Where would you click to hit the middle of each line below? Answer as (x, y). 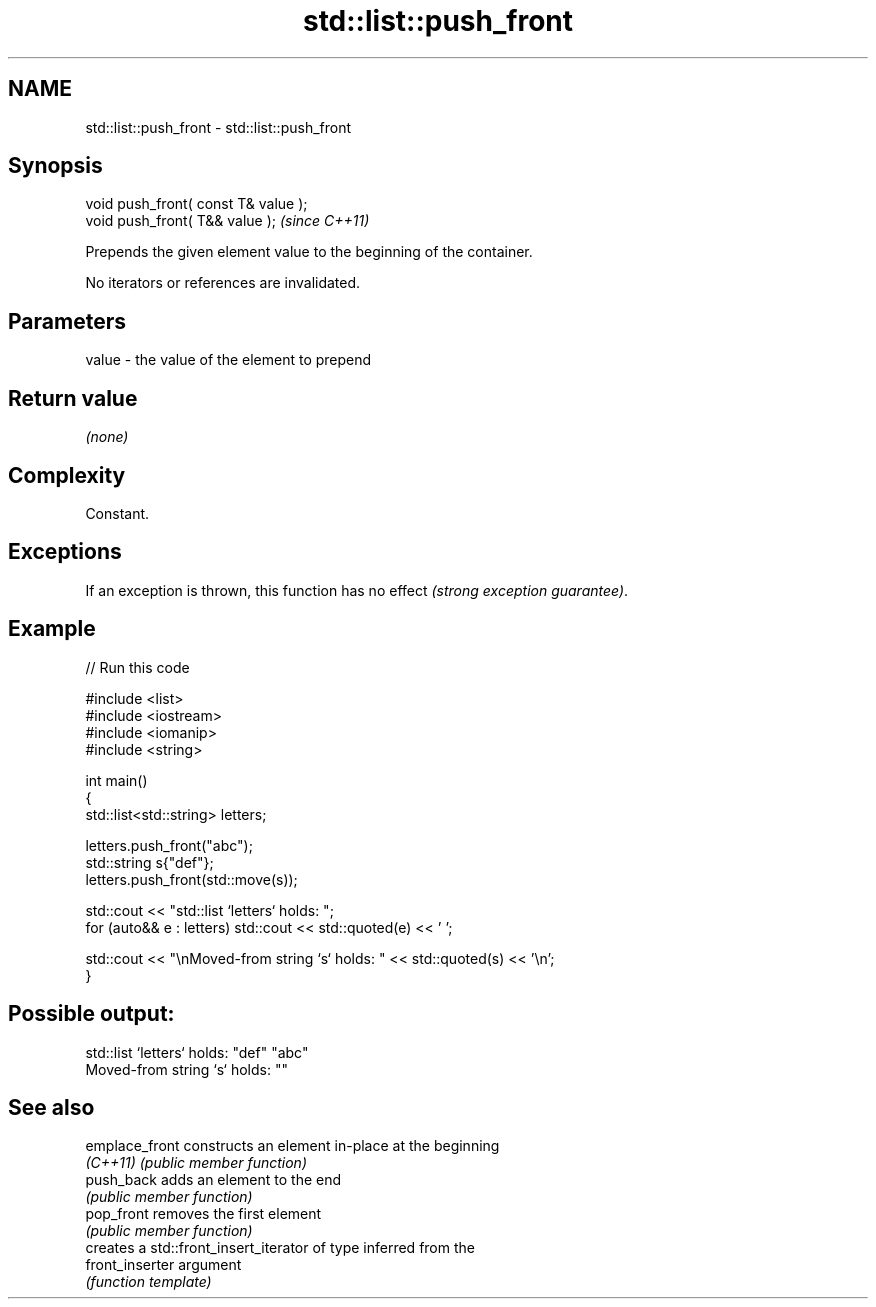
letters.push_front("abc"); (169, 845)
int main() (116, 780)
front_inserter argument (163, 1265)
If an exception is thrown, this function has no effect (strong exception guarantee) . (357, 590)
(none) (107, 437)
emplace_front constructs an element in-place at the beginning (292, 1146)
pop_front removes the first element (203, 1214)
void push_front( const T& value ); (196, 204)
